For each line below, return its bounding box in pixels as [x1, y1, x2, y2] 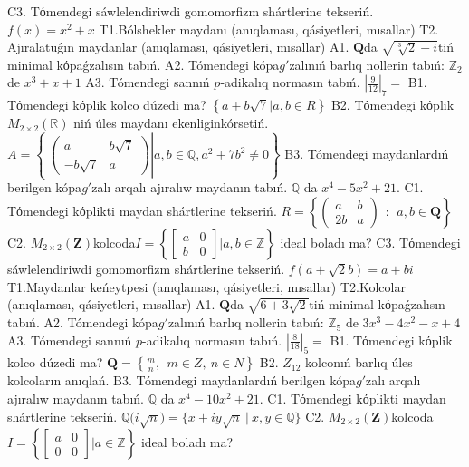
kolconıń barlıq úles [305, 353, 413, 372]
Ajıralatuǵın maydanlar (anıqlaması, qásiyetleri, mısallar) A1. [7, 37, 349, 56]
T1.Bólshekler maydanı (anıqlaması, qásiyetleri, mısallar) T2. [99, 19, 439, 38]
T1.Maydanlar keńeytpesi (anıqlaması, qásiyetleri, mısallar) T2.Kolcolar [7, 277, 406, 296]
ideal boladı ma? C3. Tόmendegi [280, 232, 461, 251]
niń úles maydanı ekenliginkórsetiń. [73, 113, 269, 132]
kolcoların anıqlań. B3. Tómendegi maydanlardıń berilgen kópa [7, 371, 356, 390]
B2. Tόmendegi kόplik [330, 95, 455, 114]
